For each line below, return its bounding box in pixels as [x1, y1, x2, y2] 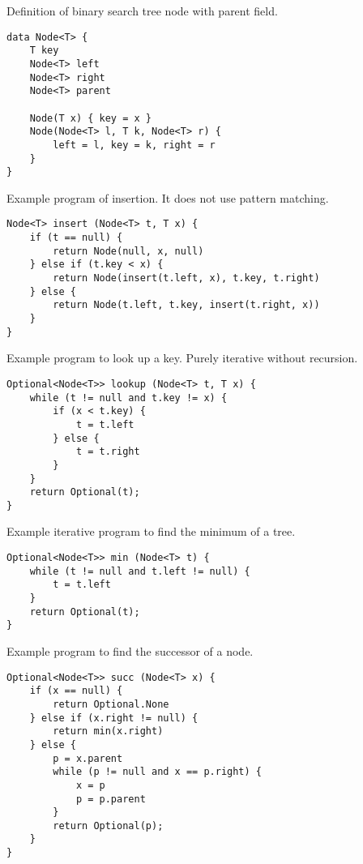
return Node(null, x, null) [53, 245, 204, 257]
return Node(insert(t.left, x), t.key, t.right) [53, 272, 320, 284]
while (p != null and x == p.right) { [53, 766, 262, 778]
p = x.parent [53, 752, 123, 764]
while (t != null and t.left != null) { [29, 565, 250, 577]
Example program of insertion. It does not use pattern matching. [6, 189, 329, 206]
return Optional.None [53, 698, 169, 710]
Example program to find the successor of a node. [6, 643, 254, 659]
